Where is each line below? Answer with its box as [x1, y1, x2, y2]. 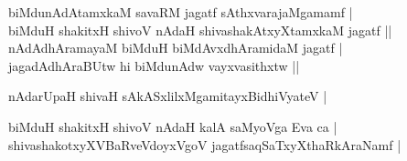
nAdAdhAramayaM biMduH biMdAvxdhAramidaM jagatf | [8, 38, 343, 57]
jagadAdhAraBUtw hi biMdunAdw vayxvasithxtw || [8, 55, 300, 75]
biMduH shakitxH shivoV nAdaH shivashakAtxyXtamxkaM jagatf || [8, 20, 392, 39]
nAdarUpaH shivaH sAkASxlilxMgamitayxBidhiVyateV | [8, 86, 327, 106]
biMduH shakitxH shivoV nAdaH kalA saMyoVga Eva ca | [8, 116, 337, 136]
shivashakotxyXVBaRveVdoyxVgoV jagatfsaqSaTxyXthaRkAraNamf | [8, 135, 402, 154]
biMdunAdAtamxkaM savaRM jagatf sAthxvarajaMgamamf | [8, 3, 353, 21]
